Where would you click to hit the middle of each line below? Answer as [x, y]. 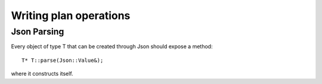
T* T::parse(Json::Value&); [63, 60]
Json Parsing [38, 32]
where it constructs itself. [42, 74]
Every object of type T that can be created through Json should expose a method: [112, 46]
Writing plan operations [71, 15]
